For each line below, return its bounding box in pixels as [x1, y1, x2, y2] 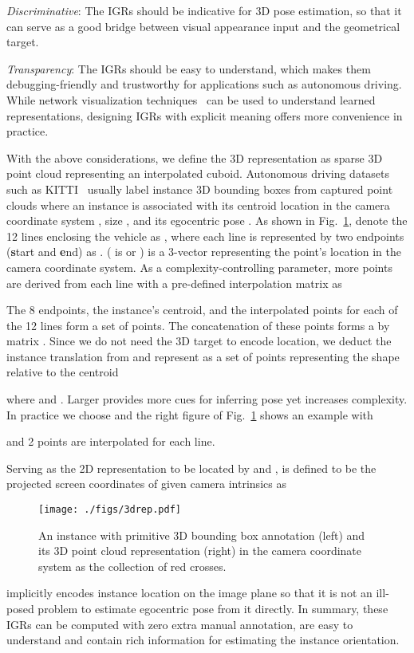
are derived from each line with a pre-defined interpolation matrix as [6, 274, 342, 291]
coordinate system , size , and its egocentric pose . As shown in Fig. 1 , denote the [6, 212, 408, 229]
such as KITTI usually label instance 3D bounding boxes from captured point [6, 180, 393, 197]
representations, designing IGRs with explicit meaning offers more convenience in [6, 107, 403, 124]
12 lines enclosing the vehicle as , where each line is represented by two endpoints [6, 227, 404, 244]
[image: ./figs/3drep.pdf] [38, 504, 181, 516]
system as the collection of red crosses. [38, 557, 227, 574]
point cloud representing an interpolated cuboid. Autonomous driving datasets [6, 165, 390, 182]
